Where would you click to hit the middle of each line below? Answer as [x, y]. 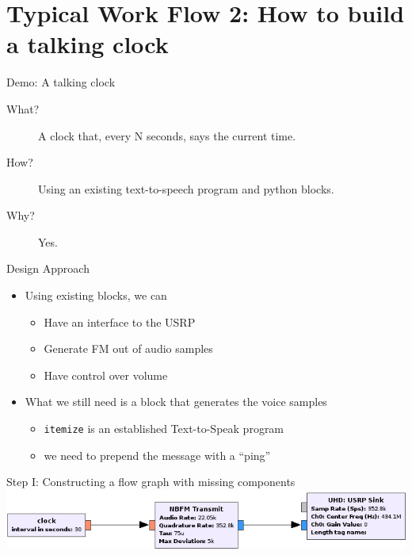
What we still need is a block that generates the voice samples [176, 402]
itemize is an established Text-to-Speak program [164, 429]
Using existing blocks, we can [96, 295]
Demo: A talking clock [61, 82]
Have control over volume [106, 375]
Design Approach [48, 268]
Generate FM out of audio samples [128, 348]
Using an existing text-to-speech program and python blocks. [186, 188]
